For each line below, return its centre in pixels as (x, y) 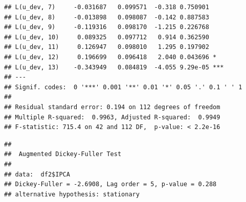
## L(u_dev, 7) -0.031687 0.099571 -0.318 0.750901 (107, 7)
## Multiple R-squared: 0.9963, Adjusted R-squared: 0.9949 (112, 117)
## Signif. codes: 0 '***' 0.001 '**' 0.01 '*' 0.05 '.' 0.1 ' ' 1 (123, 87)
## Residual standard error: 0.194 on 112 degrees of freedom (112, 107)
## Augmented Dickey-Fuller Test (63, 154)
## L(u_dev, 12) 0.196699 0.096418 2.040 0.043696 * (110, 57)
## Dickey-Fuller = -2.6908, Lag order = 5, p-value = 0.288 (110, 184)
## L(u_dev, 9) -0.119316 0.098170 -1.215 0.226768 (107, 27)
